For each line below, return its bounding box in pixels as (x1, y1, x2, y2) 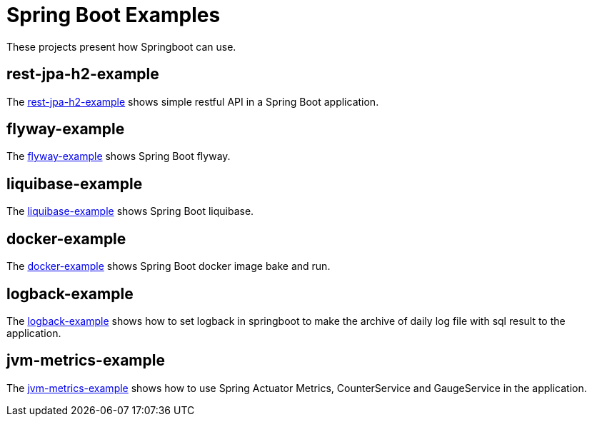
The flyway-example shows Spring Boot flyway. (6, 150, 231, 163)
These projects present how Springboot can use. (6, 40, 236, 53)
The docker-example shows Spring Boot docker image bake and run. (6, 260, 331, 273)
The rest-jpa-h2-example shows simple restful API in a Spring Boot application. (6, 95, 379, 108)
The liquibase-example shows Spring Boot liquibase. (6, 205, 254, 218)
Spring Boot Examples (6, 3, 221, 27)
